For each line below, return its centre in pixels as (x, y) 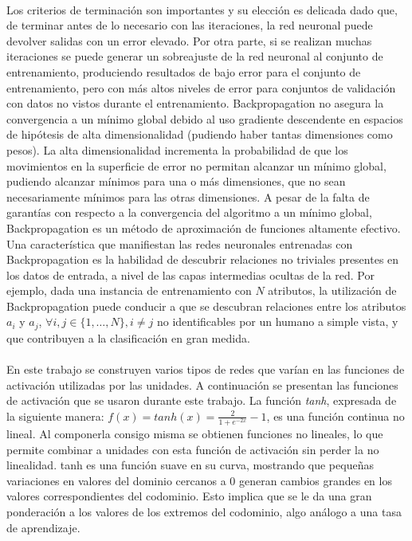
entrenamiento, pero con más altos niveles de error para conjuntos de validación (201, 87)
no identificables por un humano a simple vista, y (277, 321)
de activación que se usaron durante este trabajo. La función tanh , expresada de (202, 400)
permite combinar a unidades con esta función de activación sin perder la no (193, 449)
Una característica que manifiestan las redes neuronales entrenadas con (180, 243)
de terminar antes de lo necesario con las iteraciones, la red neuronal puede (190, 25)
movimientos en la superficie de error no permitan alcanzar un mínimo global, (196, 165)
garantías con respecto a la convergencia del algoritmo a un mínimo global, (189, 212)
